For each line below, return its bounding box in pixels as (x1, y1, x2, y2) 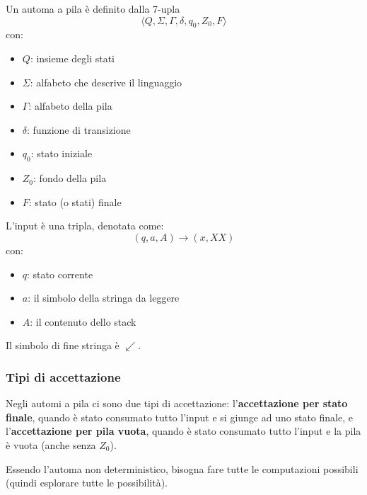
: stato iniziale (30, 146, 93, 161)
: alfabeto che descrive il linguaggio (30, 74, 182, 89)
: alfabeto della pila (28, 98, 112, 113)
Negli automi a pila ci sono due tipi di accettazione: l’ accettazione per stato (6, 396, 348, 411)
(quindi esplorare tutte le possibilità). (6, 475, 168, 490)
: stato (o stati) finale (28, 194, 122, 209)
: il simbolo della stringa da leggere (28, 290, 180, 305)
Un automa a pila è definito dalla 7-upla (6, 1, 180, 16)
